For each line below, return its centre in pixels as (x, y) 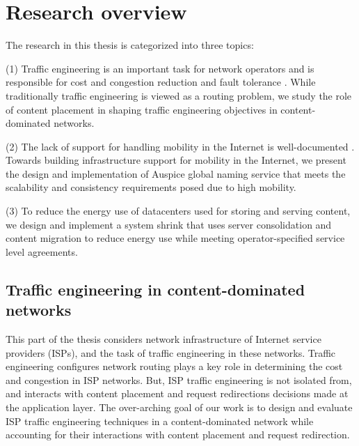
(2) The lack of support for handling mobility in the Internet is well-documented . (180, 146)
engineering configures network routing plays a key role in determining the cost (174, 366)
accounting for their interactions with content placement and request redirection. (178, 435)
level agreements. (42, 251)
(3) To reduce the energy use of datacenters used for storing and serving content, (178, 211)
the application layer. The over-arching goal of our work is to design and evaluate (179, 407)
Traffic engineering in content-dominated (155, 289)
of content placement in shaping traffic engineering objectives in (142, 109)
